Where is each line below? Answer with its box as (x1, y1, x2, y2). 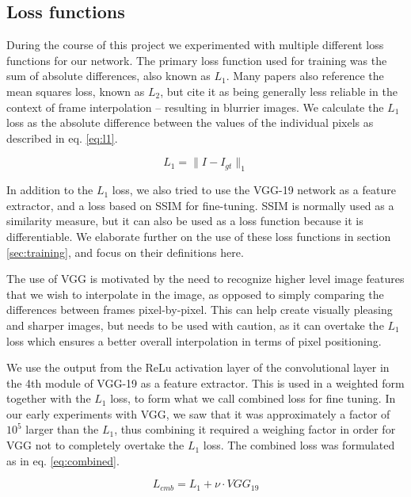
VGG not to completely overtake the (6, 437, 185, 453)
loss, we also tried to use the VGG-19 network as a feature (112, 182, 396, 198)
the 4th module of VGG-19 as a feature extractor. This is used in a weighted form (6, 374, 405, 391)
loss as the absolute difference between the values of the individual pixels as (6, 114, 374, 131)
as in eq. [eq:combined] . (6, 452, 120, 468)
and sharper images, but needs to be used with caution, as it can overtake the (6, 316, 384, 333)
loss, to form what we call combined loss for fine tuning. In (110, 390, 396, 407)
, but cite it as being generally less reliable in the (160, 82, 398, 99)
